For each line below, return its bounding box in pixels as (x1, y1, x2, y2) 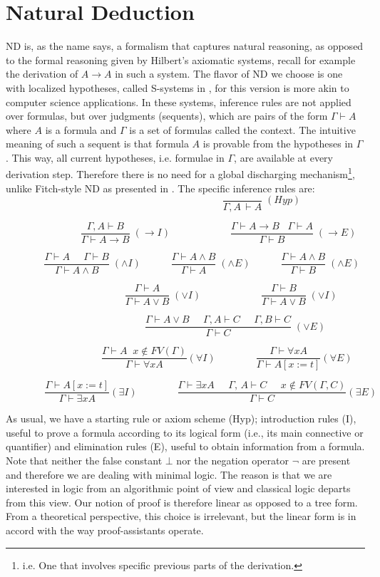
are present (302, 453, 351, 468)
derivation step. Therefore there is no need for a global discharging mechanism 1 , (6, 165, 355, 182)
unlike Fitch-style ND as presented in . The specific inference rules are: (6, 180, 315, 195)
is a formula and (45, 122, 117, 137)
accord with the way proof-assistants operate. (6, 523, 204, 538)
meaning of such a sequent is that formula (6, 136, 189, 151)
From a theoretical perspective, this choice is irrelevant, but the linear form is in (6, 509, 356, 524)
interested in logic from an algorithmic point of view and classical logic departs (6, 481, 351, 496)
